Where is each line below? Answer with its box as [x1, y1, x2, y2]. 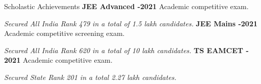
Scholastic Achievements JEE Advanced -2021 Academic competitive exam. [4, 1, 249, 11]
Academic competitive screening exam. [4, 28, 125, 38]
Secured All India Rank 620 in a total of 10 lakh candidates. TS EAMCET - [4, 45, 249, 55]
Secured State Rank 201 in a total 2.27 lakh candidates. [4, 71, 177, 82]
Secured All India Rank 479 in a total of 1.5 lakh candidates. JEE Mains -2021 [4, 18, 258, 28]
